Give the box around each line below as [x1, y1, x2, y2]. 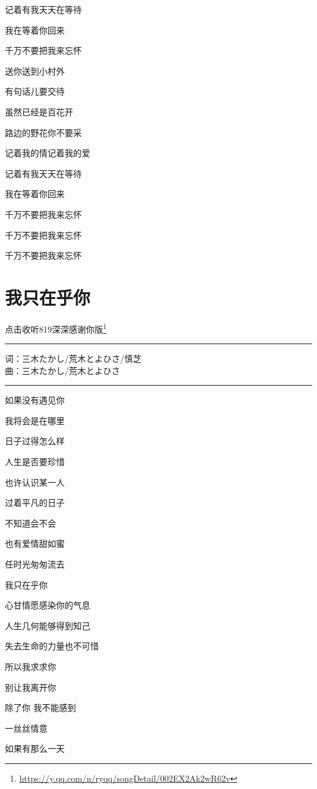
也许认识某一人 [5, 475, 65, 488]
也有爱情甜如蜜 [5, 537, 65, 550]
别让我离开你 [5, 680, 56, 693]
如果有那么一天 [5, 742, 65, 755]
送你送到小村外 [5, 64, 65, 77]
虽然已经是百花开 [5, 105, 73, 118]
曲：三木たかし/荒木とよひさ [5, 364, 120, 376]
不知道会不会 [5, 516, 56, 529]
